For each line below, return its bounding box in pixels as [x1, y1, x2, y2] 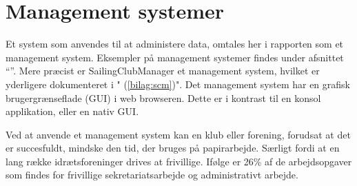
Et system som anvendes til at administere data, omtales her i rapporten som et [6, 37, 344, 51]
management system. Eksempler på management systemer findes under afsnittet [6, 50, 344, 64]
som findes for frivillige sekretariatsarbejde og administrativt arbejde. [6, 167, 298, 182]
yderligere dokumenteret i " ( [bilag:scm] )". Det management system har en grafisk [6, 76, 350, 91]
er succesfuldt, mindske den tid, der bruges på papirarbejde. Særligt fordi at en [6, 141, 340, 155]
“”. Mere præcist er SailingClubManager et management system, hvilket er [6, 63, 320, 78]
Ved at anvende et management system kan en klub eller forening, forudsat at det [6, 127, 351, 141]
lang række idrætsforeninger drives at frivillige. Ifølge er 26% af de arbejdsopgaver [6, 154, 352, 168]
